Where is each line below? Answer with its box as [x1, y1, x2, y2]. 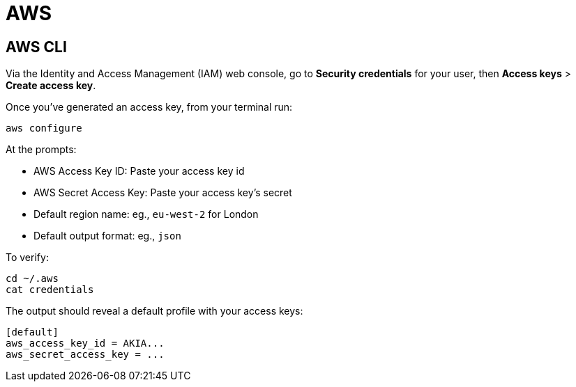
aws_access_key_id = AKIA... [6, 338, 165, 349]
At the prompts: [6, 143, 77, 156]
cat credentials [6, 284, 94, 296]
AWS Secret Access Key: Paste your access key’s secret [33, 187, 292, 199]
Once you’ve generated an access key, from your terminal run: [6, 101, 293, 113]
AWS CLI [6, 38, 67, 56]
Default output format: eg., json [33, 230, 181, 242]
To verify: [6, 251, 49, 264]
